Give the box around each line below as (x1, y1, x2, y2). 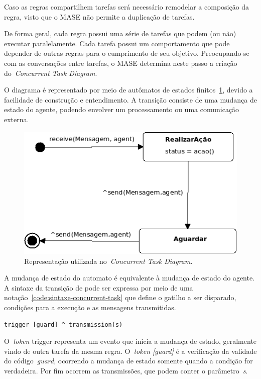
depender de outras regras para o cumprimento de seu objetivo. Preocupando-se (4, 48, 249, 58)
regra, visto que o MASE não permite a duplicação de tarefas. (4, 11, 195, 22)
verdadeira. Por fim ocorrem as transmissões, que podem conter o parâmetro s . (4, 365, 248, 376)
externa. (4, 114, 29, 124)
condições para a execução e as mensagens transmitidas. (4, 302, 176, 313)
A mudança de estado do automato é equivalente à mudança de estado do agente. (4, 272, 255, 283)
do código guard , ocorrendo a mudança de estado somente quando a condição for (4, 355, 253, 366)
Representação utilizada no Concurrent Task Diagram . (24, 255, 193, 266)
